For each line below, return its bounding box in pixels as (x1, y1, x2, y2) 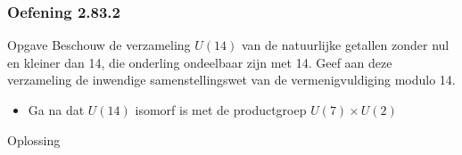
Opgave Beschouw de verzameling (7, 36, 191, 54)
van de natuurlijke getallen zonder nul (241, 36, 450, 54)
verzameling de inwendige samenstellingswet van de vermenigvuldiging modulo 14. (7, 70, 456, 89)
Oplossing (7, 130, 61, 149)
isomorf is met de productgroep (135, 101, 307, 118)
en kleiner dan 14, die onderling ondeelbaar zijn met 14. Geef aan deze (7, 53, 392, 71)
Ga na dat (28, 101, 85, 118)
